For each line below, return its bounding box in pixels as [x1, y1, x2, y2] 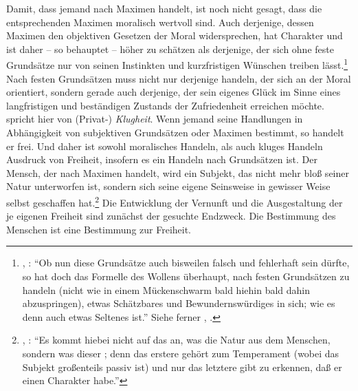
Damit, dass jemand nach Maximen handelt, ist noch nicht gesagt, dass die [6, 1, 322, 15]
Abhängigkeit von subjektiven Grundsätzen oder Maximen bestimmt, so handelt [6, 125, 344, 139]
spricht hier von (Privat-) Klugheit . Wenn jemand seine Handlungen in [6, 112, 303, 126]
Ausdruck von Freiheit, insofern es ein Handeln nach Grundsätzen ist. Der [6, 152, 317, 167]
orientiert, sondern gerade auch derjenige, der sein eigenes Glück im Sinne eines [6, 85, 341, 99]
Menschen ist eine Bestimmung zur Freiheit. [6, 222, 192, 236]
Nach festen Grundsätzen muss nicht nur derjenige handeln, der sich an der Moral [6, 71, 351, 85]
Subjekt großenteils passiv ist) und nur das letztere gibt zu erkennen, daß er [22, 359, 342, 374]
